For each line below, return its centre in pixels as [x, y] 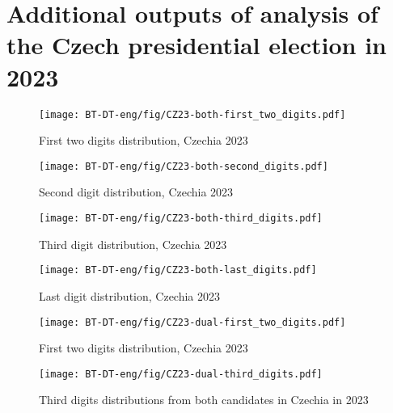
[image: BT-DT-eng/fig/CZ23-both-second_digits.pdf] [184, 166]
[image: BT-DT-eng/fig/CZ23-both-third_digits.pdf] [181, 218]
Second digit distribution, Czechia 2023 [136, 192]
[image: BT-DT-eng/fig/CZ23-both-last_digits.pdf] [178, 270]
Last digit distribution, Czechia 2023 [130, 295]
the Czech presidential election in [196, 45]
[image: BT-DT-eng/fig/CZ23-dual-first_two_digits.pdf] [192, 322]
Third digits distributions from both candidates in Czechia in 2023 [204, 400]
